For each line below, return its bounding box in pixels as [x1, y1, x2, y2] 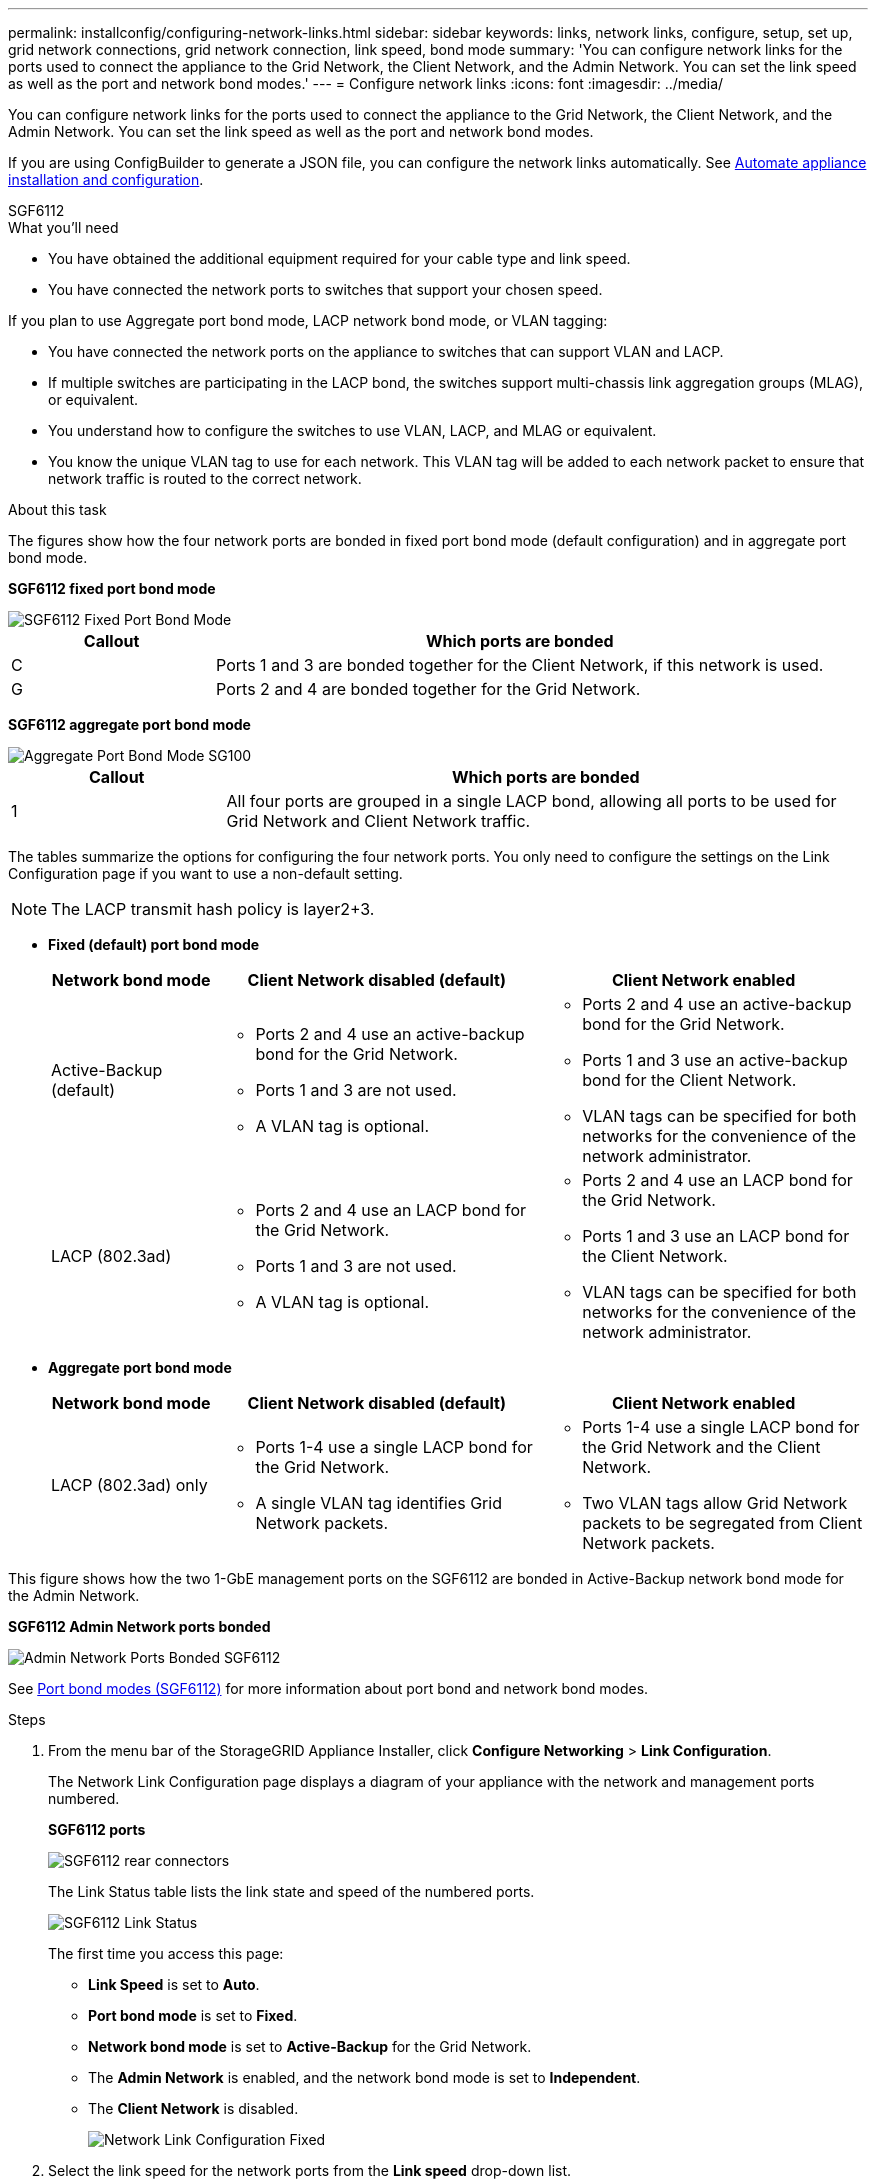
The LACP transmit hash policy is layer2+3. [51, 899, 375, 919]
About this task [8, 501, 107, 518]
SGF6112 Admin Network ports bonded [8, 1618, 271, 1635]
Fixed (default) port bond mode [48, 936, 260, 953]
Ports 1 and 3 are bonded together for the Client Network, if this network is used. [216, 655, 824, 675]
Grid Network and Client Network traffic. [226, 811, 531, 831]
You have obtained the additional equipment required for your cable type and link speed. [48, 250, 631, 267]
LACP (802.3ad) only [51, 1475, 208, 1495]
